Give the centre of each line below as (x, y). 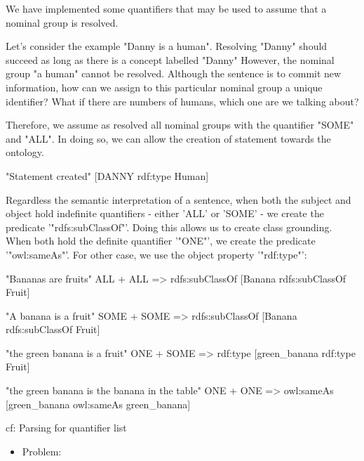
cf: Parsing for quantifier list (66, 428)
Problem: (42, 451)
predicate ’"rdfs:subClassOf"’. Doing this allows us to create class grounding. (169, 227)
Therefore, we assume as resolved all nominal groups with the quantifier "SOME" (180, 125)
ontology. (25, 152)
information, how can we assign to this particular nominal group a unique (164, 87)
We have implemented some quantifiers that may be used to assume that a (166, 8)
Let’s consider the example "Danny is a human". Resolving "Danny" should (167, 46)
